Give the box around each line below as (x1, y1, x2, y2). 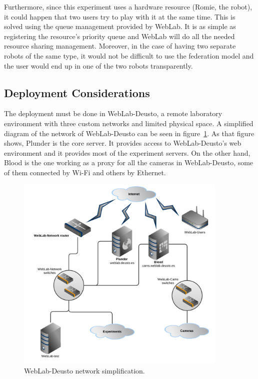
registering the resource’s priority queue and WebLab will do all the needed (4, 31, 235, 41)
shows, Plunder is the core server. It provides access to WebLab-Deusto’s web (4, 138, 241, 148)
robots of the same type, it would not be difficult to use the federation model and (4, 50, 254, 61)
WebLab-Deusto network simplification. (24, 365, 145, 375)
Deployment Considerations (4, 85, 150, 100)
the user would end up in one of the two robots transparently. (4, 60, 193, 71)
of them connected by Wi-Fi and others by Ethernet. (4, 167, 166, 177)
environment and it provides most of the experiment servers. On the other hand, (4, 147, 250, 158)
